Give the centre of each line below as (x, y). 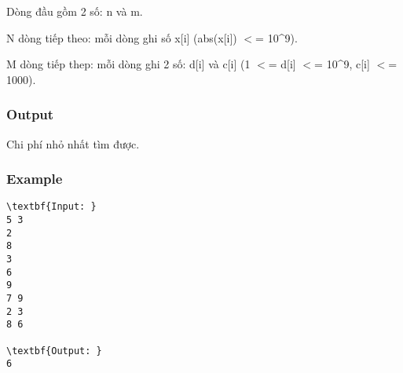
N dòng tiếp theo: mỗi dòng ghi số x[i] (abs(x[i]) (122, 37)
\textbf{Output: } (54, 351)
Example (35, 179)
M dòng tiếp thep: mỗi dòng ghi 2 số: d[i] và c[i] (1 (128, 64)
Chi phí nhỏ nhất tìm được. (73, 143)
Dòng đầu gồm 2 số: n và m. (75, 11)
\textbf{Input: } (51, 207)
